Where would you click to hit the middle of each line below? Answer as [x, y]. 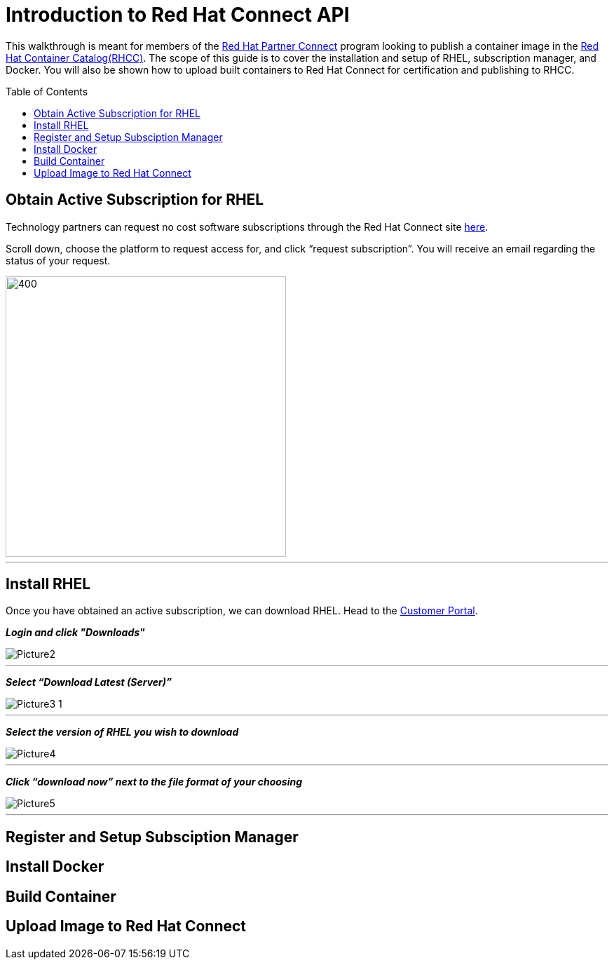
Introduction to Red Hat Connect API [178, 15]
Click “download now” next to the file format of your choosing [154, 782]
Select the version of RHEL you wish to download [122, 732]
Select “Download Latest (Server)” [89, 682]
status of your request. [58, 260]
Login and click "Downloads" [75, 633]
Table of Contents [47, 91]
